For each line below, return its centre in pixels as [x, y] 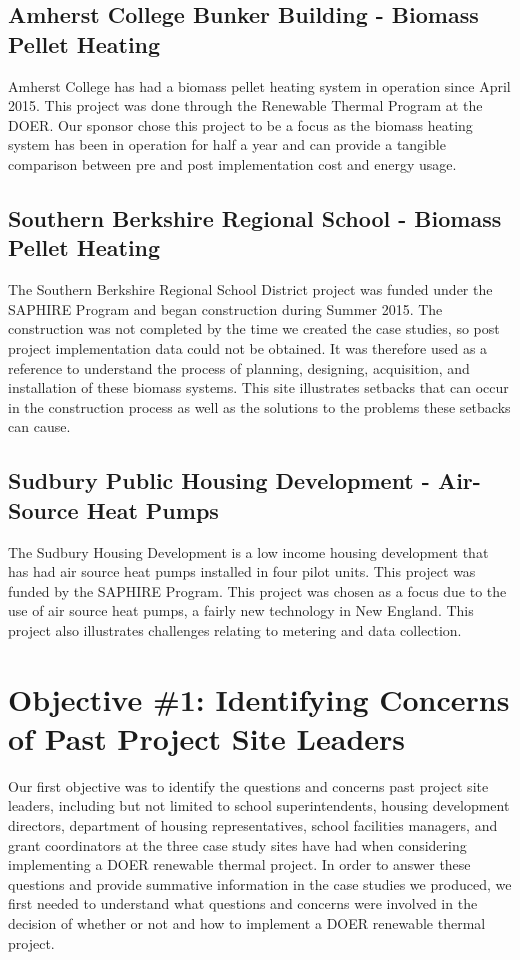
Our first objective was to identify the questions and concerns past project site [248, 785]
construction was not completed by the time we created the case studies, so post [254, 328]
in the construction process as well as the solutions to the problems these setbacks [259, 406]
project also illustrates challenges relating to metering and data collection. [235, 629]
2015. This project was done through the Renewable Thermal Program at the [245, 105]
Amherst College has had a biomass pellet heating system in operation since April [259, 85]
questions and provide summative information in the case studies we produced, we [260, 883]
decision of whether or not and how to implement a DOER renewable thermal [247, 922]
